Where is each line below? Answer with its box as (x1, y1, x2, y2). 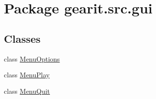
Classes (4, 31, 41, 46)
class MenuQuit (4, 86, 50, 96)
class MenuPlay (4, 70, 50, 80)
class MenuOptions (4, 53, 60, 63)
